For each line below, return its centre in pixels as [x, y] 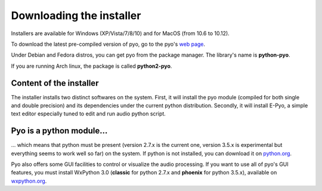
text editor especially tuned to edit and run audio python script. [89, 114]
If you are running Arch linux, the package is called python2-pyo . [92, 66]
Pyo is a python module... [59, 131]
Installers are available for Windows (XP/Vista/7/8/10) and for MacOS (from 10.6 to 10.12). [120, 33]
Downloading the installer [76, 15]
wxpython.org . [29, 181]
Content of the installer [55, 83]
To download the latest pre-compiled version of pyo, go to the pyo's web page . [108, 44]
